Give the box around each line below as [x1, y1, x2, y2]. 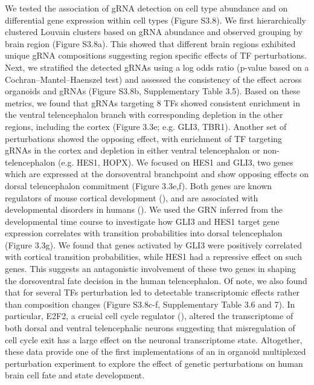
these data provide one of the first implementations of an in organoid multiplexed [5, 345, 306, 358]
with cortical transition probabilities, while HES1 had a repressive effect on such [5, 250, 302, 263]
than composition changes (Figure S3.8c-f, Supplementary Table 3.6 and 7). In [5, 297, 295, 310]
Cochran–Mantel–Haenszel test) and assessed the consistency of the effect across [5, 73, 302, 85]
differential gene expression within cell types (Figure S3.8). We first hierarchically [5, 13, 306, 26]
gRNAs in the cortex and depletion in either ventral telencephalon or [5, 144, 260, 157]
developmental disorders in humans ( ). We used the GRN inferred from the [5, 203, 283, 216]
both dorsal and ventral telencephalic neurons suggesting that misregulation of [5, 322, 295, 334]
